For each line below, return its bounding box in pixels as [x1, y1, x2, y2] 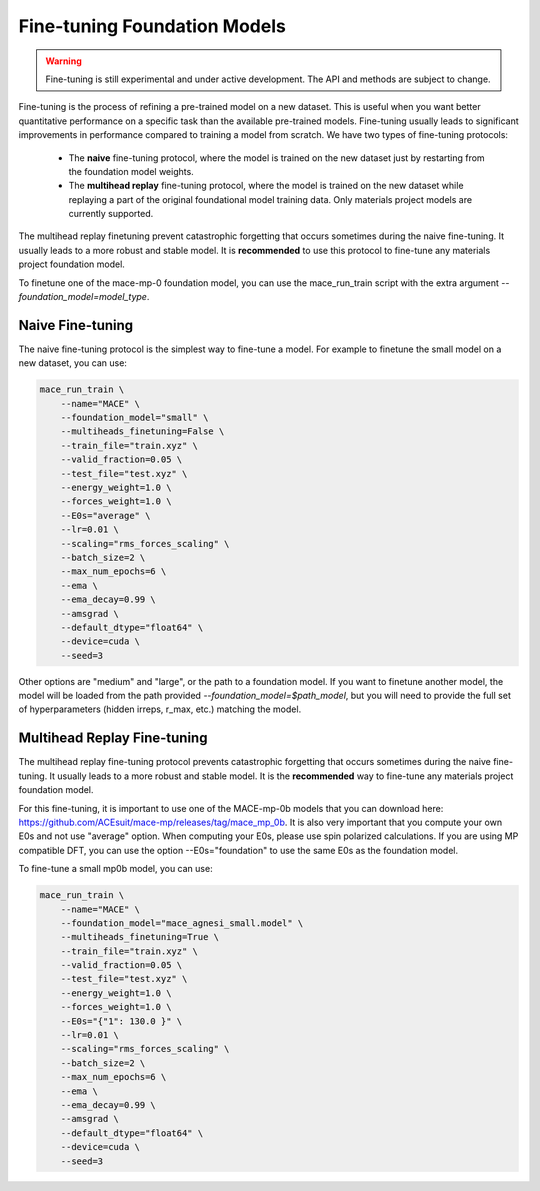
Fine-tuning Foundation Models [18, 15, 287, 37]
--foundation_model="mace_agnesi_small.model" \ [60, 917, 304, 929]
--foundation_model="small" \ [60, 412, 209, 424]
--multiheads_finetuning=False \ [60, 426, 225, 437]
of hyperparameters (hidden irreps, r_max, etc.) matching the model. [18, 703, 302, 715]
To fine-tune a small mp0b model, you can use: [18, 863, 214, 875]
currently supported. [68, 208, 154, 220]
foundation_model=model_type [18, 291, 147, 303]
